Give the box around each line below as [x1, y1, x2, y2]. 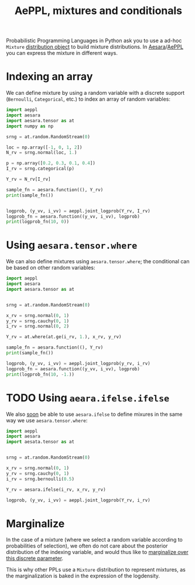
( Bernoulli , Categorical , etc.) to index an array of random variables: [6, 95, 171, 103]
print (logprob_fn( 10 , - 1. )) [6, 371, 75, 377]
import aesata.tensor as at [6, 439, 75, 445]
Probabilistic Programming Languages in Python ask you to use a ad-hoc [6, 37, 182, 44]
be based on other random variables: [6, 264, 95, 271]
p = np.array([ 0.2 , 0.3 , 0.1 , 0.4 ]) [6, 160, 95, 166]
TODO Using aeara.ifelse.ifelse [6, 391, 170, 404]
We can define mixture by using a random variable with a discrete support [6, 90, 185, 97]
